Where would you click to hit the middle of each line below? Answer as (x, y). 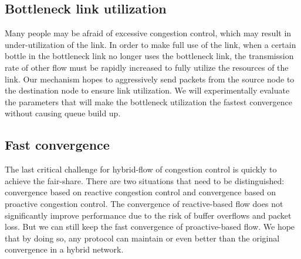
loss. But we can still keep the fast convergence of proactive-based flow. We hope (150, 227)
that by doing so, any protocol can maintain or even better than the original (142, 238)
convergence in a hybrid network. (64, 249)
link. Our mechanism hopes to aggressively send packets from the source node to (150, 79)
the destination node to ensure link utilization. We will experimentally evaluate (147, 90)
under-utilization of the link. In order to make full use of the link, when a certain (150, 44)
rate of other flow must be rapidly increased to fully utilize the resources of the (147, 67)
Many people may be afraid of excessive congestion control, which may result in (148, 33)
